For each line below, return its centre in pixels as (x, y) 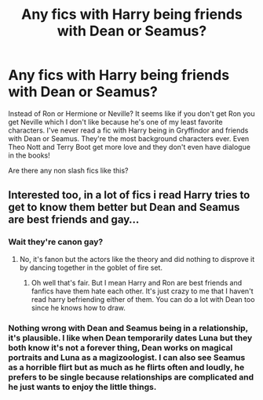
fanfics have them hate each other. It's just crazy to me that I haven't (142, 291)
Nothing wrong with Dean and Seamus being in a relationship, (128, 328)
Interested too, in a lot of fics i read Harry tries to (129, 195)
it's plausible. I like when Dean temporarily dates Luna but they (130, 337)
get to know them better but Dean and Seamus (124, 207)
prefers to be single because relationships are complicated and (131, 376)
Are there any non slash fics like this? (68, 170)
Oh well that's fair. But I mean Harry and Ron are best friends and (137, 282)
